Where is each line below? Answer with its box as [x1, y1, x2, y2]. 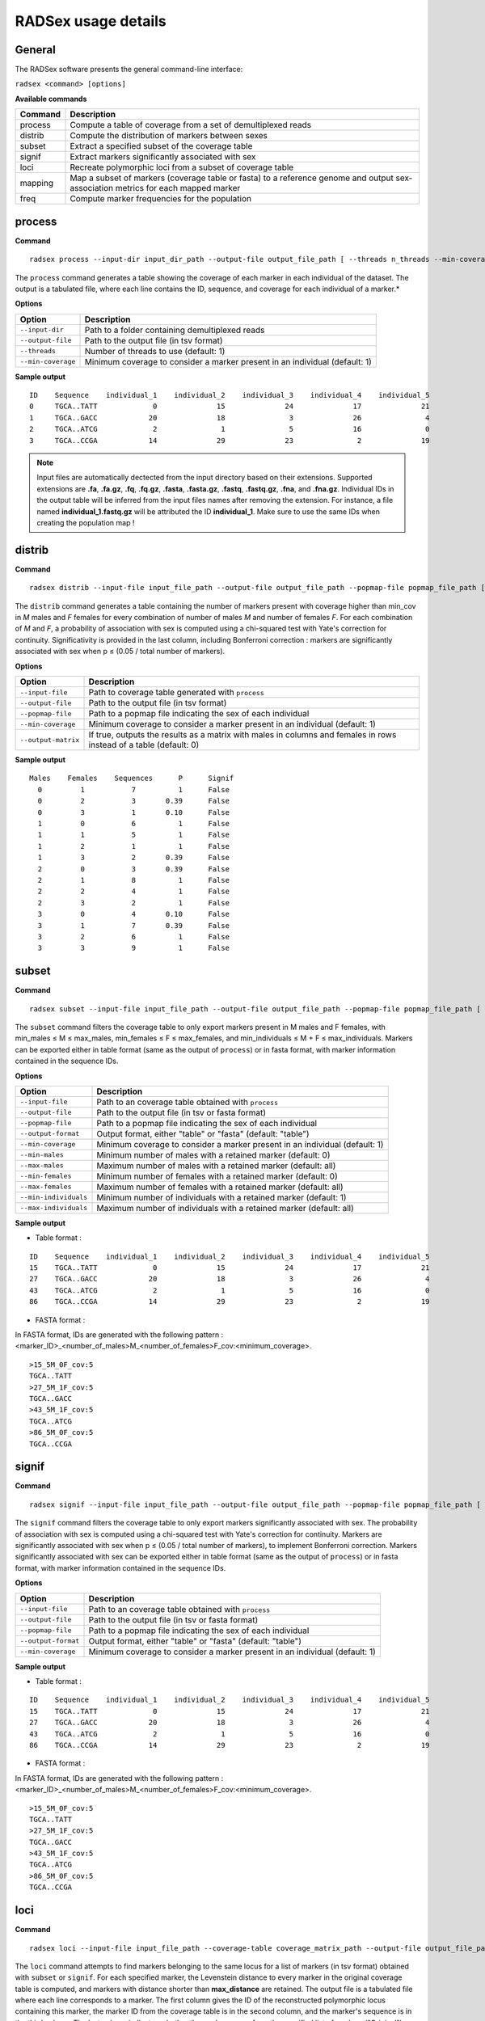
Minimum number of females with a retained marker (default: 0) [96, 1171, 339, 1182]
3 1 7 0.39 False [37, 921, 230, 930]
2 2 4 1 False [37, 887, 230, 897]
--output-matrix [19, 736, 80, 744]
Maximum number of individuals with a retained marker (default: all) [96, 1202, 355, 1213]
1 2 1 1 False [37, 842, 230, 850]
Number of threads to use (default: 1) [84, 345, 226, 357]
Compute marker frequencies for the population [70, 193, 252, 205]
